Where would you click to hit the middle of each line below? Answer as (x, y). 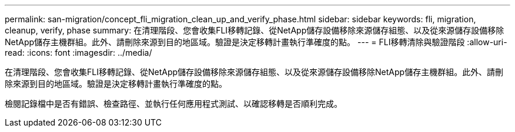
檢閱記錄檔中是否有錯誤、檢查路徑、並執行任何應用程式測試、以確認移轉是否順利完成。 (173, 104)
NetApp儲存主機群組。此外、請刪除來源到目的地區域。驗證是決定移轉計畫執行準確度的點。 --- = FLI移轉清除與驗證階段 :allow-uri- (256, 42)
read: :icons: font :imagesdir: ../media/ (78, 53)
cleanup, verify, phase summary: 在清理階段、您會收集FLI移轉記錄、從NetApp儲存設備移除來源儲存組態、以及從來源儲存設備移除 (255, 30)
